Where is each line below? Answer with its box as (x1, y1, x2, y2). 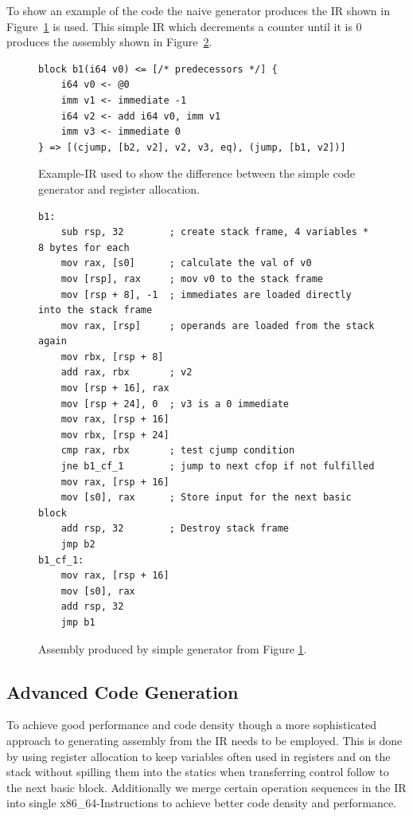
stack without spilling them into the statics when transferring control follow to (6, 763, 389, 780)
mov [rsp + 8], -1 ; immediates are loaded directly (60, 288, 352, 300)
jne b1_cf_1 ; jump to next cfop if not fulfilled (60, 461, 375, 473)
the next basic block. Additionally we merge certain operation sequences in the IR (6, 779, 407, 795)
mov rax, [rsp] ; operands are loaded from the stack (60, 320, 375, 331)
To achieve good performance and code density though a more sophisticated (6, 716, 377, 733)
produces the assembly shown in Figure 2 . (6, 33, 212, 50)
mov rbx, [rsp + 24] (60, 429, 169, 441)
